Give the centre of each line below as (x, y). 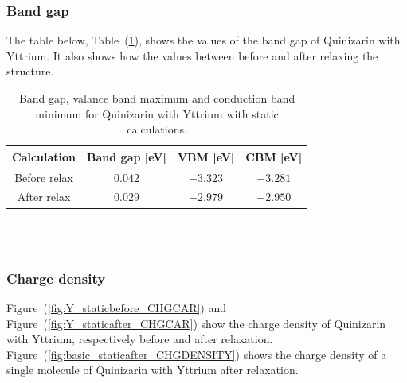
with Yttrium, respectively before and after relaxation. (140, 339)
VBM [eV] (206, 156)
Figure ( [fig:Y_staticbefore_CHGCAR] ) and (117, 307)
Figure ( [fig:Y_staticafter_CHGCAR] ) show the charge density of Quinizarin (196, 323)
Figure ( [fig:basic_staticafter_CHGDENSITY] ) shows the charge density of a (197, 354)
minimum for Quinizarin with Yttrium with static (157, 113)
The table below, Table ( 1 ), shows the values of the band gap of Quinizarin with (203, 40)
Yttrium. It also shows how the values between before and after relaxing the (192, 55)
